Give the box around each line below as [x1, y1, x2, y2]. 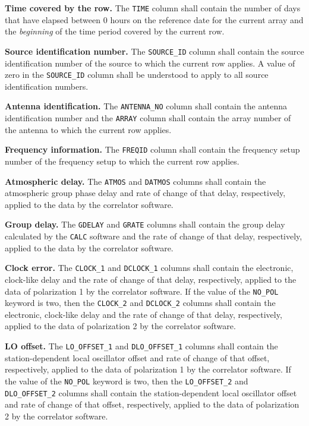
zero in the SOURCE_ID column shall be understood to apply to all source [5, 68, 269, 81]
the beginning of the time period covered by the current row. [5, 25, 225, 37]
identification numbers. [5, 80, 89, 92]
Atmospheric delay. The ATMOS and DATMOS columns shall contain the [5, 175, 266, 187]
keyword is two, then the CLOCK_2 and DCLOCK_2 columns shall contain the [5, 296, 276, 309]
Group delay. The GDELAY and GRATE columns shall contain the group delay [5, 218, 285, 231]
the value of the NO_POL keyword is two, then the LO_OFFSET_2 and [5, 374, 248, 387]
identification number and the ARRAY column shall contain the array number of [5, 112, 291, 124]
